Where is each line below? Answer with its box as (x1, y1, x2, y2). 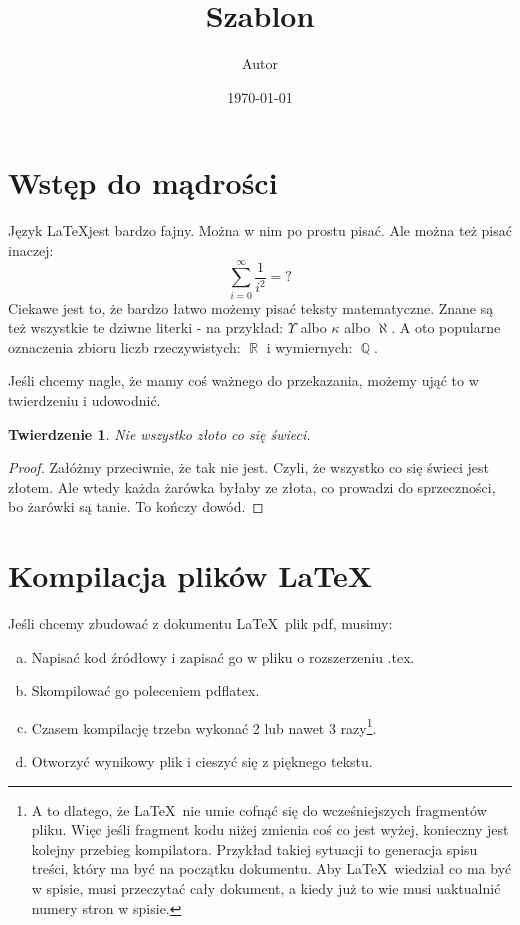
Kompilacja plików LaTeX (8, 555, 373, 596)
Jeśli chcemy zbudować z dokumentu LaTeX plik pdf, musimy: (8, 613, 393, 634)
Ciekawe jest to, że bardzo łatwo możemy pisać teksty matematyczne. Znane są (8, 297, 494, 318)
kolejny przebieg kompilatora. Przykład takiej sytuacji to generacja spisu (31, 838, 478, 859)
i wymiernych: (266, 336, 353, 357)
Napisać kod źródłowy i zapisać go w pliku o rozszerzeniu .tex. (31, 646, 415, 667)
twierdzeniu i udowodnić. (8, 389, 161, 410)
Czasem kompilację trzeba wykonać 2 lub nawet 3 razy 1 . (31, 714, 377, 738)
